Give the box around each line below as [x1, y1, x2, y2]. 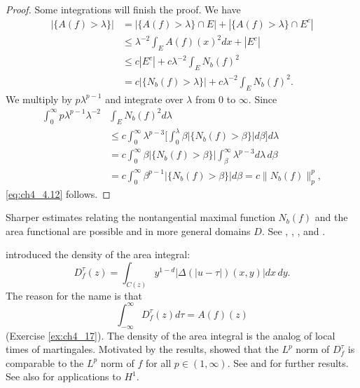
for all [145, 355, 172, 370]
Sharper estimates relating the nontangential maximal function [6, 210, 275, 225]
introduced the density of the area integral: [6, 247, 191, 262]
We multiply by [6, 91, 72, 106]
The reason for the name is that [6, 288, 143, 302]
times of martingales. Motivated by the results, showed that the [6, 342, 279, 356]
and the [314, 210, 348, 225]
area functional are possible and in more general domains [6, 223, 251, 238]
